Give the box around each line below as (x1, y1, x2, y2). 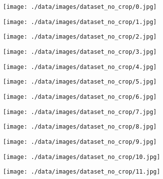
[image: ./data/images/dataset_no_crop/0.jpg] (3, 3, 157, 10)
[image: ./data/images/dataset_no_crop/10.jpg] (3, 153, 161, 160)
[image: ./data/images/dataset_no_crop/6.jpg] (3, 93, 157, 100)
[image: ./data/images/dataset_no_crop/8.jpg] (3, 123, 157, 131)
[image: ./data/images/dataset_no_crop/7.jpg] (3, 108, 157, 115)
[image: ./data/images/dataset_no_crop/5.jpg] (3, 78, 157, 86)
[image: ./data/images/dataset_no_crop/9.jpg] (3, 138, 157, 145)
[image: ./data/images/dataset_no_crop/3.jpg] (3, 48, 157, 55)
